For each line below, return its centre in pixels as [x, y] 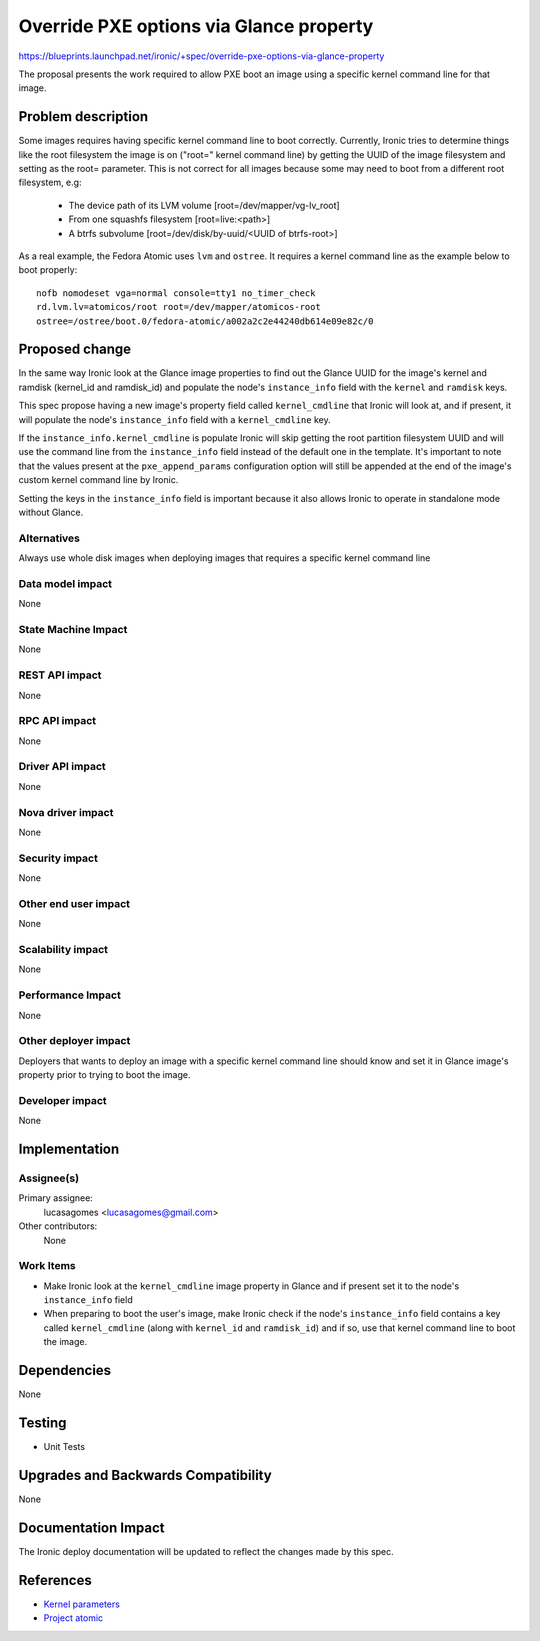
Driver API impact [62, 767]
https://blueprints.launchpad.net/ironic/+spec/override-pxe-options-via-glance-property [201, 56]
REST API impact [60, 675]
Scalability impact [63, 949]
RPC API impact [57, 721]
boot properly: [48, 270]
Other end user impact [74, 903]
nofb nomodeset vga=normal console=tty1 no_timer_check [176, 293]
